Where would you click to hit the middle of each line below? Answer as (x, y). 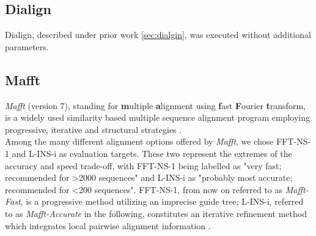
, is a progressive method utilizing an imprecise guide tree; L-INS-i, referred (162, 201)
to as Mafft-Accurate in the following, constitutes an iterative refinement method (156, 213)
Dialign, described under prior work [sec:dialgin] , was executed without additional (158, 35)
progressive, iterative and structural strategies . (94, 129)
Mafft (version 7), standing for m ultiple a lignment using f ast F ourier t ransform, (155, 105)
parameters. (27, 46)
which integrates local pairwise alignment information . (108, 225)
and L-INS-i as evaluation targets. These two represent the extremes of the (152, 153)
